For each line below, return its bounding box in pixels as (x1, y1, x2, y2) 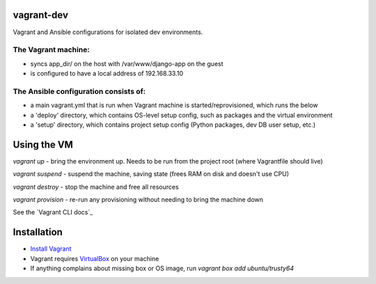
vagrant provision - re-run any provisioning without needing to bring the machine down (13, 196, 264, 204)
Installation (13, 226, 63, 238)
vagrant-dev (13, 9, 69, 21)
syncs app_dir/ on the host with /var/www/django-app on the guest (30, 59, 224, 68)
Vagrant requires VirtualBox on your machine (30, 254, 159, 262)
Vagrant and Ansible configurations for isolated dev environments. (13, 28, 203, 36)
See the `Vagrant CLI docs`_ (13, 208, 93, 216)
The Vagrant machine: (13, 45, 90, 55)
